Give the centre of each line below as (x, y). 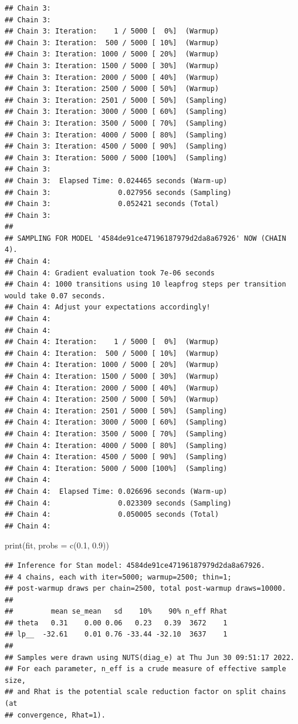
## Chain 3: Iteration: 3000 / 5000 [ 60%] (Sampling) (116, 112)
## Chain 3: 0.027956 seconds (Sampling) (118, 192)
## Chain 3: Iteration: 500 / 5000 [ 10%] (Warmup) (112, 43)
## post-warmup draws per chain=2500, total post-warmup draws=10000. (145, 589)
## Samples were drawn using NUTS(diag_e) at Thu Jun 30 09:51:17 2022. (150, 657)
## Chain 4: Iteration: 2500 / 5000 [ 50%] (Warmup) (112, 400)
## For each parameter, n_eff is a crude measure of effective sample (145, 669)
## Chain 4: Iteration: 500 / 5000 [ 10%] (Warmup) (112, 353)
